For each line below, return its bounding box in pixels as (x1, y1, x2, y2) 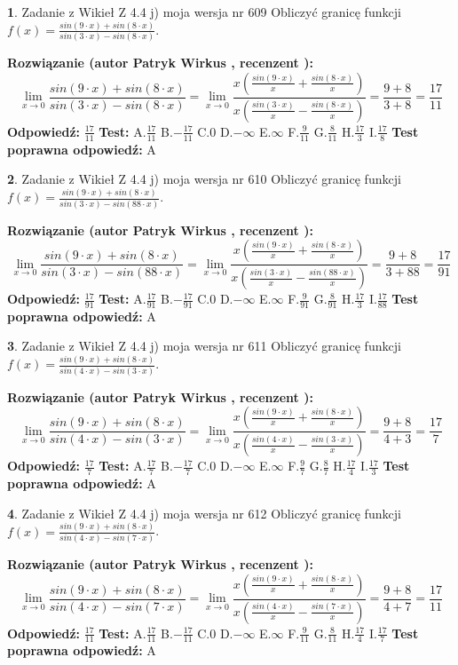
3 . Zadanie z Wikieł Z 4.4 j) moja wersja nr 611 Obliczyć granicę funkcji (7, 336, 401, 355)
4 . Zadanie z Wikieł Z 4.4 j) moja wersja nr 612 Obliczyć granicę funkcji (7, 503, 401, 522)
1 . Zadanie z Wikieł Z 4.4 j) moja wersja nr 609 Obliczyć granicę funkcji (7, 3, 401, 20)
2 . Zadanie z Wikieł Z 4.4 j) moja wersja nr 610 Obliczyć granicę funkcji (7, 170, 401, 188)
